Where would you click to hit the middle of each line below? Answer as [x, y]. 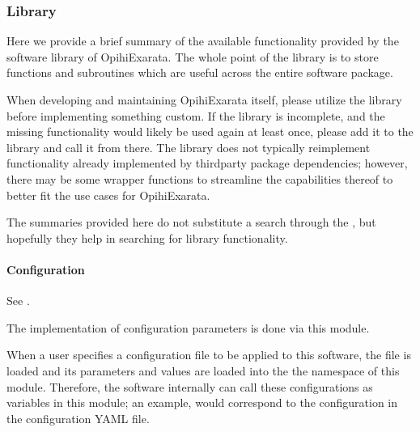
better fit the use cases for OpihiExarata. [108, 195]
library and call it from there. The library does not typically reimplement [189, 147]
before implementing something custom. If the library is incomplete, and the [196, 115]
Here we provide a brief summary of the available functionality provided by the [203, 41]
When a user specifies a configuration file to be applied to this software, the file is [209, 355]
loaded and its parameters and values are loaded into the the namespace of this [203, 370]
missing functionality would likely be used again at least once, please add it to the [210, 131]
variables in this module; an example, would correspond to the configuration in [202, 402]
